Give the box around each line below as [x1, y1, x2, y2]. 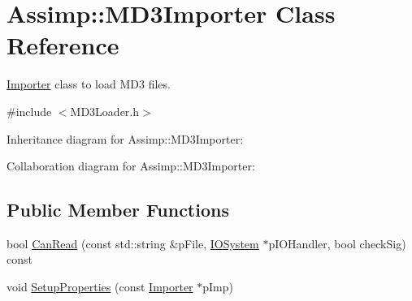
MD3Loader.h [70, 102, 140, 119]
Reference [7, 28, 119, 62]
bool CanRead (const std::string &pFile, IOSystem [7, 234, 259, 252]
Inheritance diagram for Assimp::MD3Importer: [7, 130, 244, 147]
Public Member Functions [7, 197, 229, 222]
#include [7, 102, 52, 119]
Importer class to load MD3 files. [7, 75, 171, 92]
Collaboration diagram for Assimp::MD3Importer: [7, 157, 255, 174]
